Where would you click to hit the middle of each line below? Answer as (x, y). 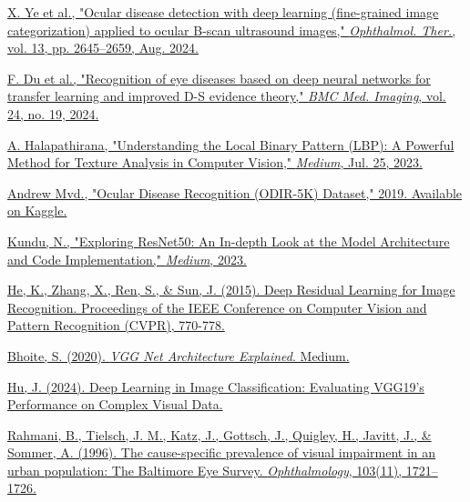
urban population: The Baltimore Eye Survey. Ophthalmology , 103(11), (205, 470)
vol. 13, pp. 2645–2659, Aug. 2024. (103, 48)
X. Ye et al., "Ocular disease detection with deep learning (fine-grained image (223, 12)
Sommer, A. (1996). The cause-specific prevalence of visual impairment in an (222, 452)
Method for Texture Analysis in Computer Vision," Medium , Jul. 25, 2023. (215, 162)
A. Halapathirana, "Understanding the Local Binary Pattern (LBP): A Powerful (231, 144)
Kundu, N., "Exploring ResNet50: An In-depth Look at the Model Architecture (229, 241)
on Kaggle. (37, 211)
